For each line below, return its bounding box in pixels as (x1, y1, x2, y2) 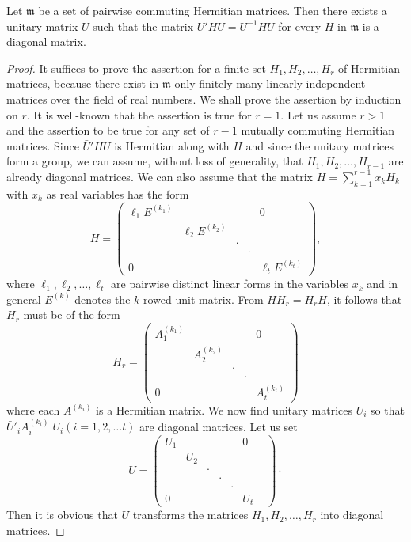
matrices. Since (6, 137, 79, 154)
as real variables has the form (46, 185, 189, 202)
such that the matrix (93, 17, 194, 34)
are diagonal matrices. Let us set (139, 418, 298, 434)
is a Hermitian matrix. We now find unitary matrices (96, 401, 352, 418)
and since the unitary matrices (245, 137, 394, 154)
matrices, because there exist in (6, 75, 159, 92)
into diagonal (320, 506, 384, 523)
